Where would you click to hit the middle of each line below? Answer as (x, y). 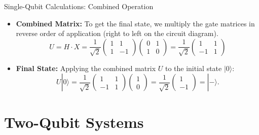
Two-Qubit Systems (74, 122)
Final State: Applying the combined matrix (86, 68)
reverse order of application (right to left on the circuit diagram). (117, 33)
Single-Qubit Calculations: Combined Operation (79, 6)
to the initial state (193, 68)
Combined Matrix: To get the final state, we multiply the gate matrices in (135, 23)
